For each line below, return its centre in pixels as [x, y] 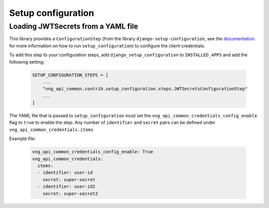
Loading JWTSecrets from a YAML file [74, 26]
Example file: [22, 139]
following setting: [27, 62]
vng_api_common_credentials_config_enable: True [93, 152]
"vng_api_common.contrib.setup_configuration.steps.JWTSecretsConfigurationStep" [145, 89]
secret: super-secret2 [70, 193]
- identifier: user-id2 [67, 187]
